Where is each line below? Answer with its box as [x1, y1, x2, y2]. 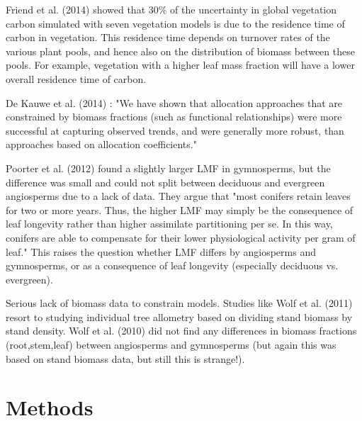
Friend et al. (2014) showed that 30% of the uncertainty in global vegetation [6, 2, 337, 16]
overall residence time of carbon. [6, 71, 147, 86]
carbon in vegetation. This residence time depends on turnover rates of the [6, 30, 330, 45]
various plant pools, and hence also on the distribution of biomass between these [6, 43, 355, 58]
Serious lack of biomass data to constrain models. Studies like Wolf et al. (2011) [6, 296, 353, 310]
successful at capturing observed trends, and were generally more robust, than [6, 123, 344, 137]
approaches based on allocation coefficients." [6, 137, 197, 152]
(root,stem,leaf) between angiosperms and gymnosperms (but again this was [6, 337, 336, 352]
